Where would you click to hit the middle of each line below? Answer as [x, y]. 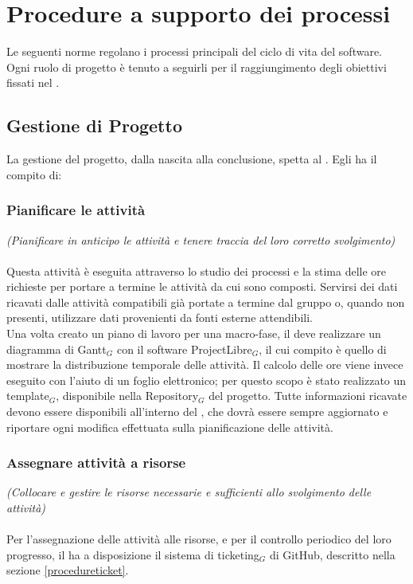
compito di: [34, 174]
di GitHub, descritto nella [333, 554]
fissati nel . [33, 82]
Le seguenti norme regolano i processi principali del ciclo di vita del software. [195, 51]
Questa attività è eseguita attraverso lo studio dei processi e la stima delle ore [197, 270]
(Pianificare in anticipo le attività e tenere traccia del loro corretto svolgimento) [201, 239]
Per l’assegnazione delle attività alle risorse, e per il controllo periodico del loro [199, 539]
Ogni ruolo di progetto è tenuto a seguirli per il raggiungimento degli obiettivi [197, 67]
